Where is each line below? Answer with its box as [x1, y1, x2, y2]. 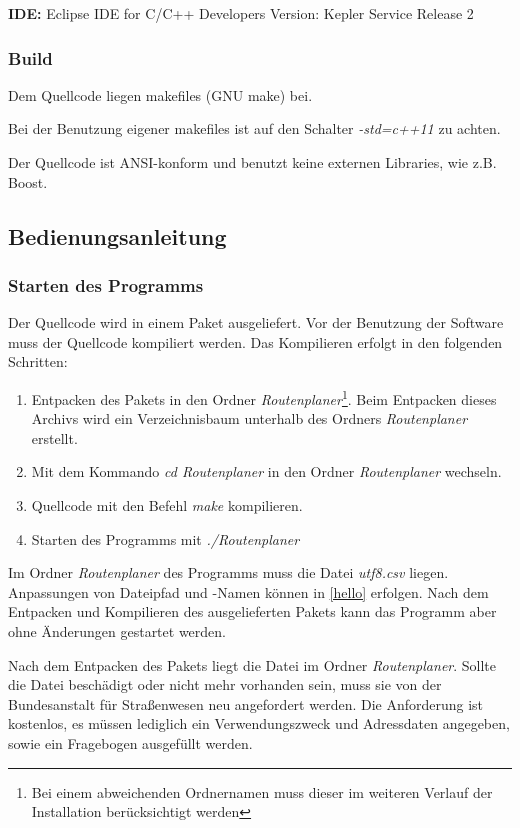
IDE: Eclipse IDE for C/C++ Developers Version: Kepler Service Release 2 [8, 3, 474, 23]
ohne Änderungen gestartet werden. [8, 620, 226, 641]
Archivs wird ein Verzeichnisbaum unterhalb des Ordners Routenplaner [31, 408, 468, 429]
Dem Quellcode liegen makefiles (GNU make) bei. [8, 84, 313, 105]
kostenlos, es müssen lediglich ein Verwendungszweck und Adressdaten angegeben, [8, 713, 510, 734]
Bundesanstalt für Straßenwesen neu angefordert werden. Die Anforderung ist [8, 693, 484, 714]
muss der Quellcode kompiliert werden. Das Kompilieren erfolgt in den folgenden [8, 331, 503, 352]
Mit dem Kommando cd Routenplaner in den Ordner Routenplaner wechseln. [31, 461, 502, 482]
